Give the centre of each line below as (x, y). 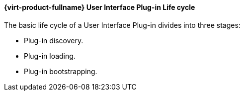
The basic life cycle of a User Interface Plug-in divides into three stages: (122, 25)
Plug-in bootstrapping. (61, 71)
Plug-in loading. (50, 56)
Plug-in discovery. (54, 40)
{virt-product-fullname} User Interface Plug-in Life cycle (100, 7)
